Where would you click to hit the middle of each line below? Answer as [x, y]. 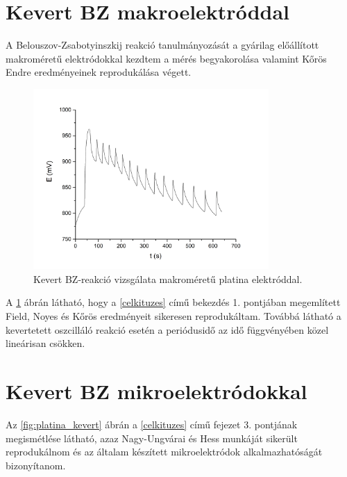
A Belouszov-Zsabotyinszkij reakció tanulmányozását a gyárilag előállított [162, 45]
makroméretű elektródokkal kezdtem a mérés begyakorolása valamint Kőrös [166, 58]
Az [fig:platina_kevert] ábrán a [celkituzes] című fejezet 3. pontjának [152, 424]
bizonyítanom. [36, 465]
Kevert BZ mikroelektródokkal [156, 391]
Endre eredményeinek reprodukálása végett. [99, 72]
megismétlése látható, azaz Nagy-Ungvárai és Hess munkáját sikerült [152, 438]
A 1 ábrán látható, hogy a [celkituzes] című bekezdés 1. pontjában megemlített [173, 302]
